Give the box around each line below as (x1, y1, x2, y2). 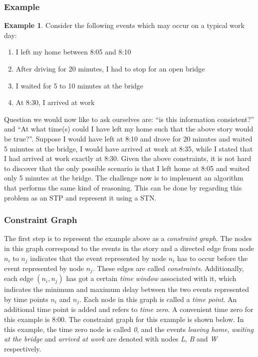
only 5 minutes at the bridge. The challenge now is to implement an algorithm (4, 172, 244, 183)
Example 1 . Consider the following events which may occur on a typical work (4, 20, 245, 30)
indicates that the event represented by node (30, 252, 167, 263)
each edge (4, 273, 33, 283)
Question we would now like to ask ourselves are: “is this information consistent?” (4, 113, 255, 124)
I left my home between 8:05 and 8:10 (15, 46, 131, 57)
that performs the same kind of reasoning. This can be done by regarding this (4, 182, 242, 192)
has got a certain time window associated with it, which (66, 273, 237, 283)
